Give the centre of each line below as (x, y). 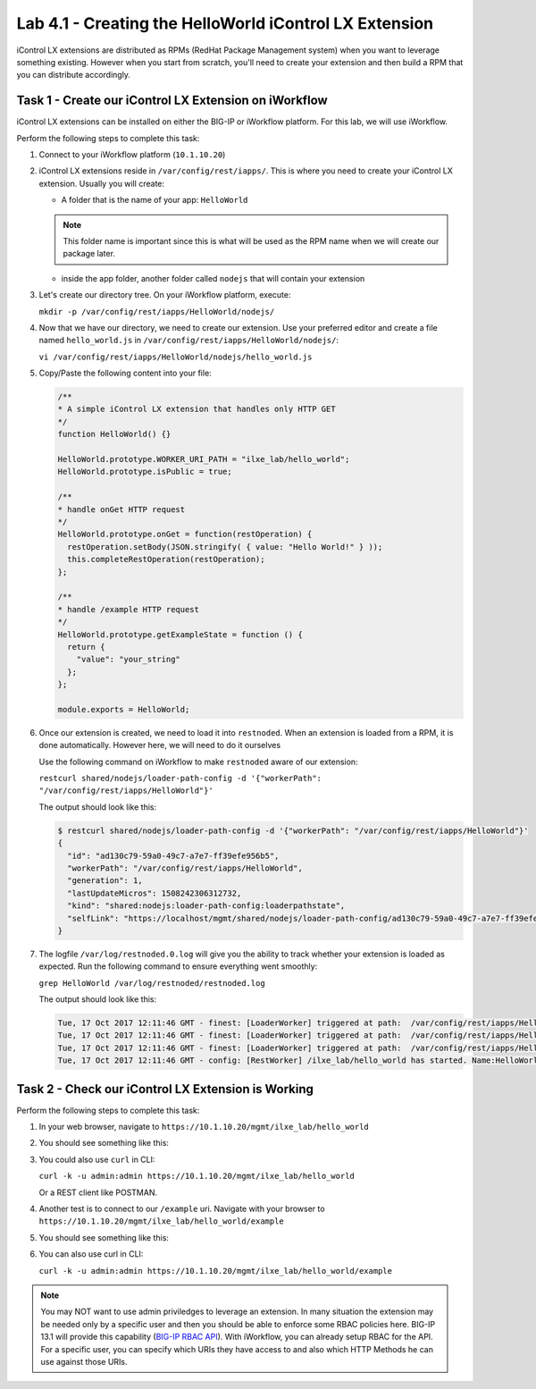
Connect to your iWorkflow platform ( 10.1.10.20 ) (132, 155)
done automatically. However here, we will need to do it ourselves (160, 745)
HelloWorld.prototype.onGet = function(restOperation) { (185, 535)
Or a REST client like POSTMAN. (98, 1192)
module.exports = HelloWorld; (124, 709)
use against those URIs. (84, 1361)
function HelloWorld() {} (114, 434)
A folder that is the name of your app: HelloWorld (155, 200)
